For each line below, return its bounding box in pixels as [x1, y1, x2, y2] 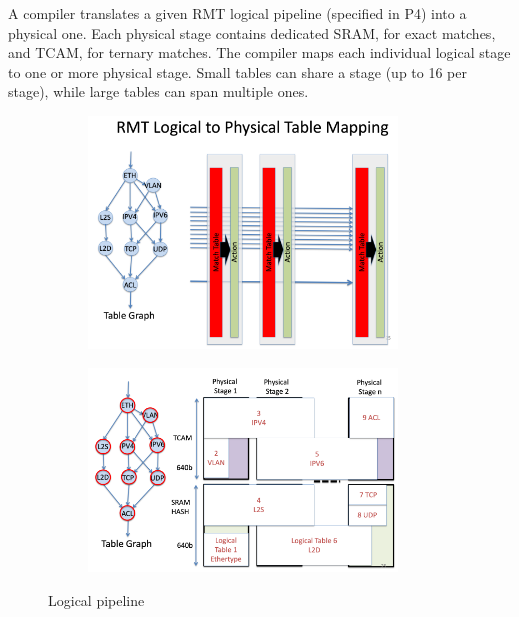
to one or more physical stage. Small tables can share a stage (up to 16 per [8, 61, 467, 82]
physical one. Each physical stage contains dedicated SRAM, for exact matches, [8, 22, 496, 43]
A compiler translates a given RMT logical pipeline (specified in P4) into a [8, 3, 467, 23]
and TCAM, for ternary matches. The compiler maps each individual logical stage [8, 42, 511, 63]
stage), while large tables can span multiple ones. [8, 81, 309, 102]
